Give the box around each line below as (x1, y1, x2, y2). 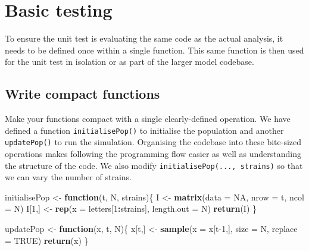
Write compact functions (5, 84, 160, 103)
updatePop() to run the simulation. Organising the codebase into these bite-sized (5, 136, 302, 148)
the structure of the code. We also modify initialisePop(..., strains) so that (5, 159, 303, 171)
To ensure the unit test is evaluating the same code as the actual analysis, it (5, 32, 283, 45)
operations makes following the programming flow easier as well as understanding (5, 148, 302, 160)
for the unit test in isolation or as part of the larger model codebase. (5, 55, 254, 68)
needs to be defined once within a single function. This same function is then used (5, 43, 304, 56)
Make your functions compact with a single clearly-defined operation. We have (5, 112, 291, 125)
